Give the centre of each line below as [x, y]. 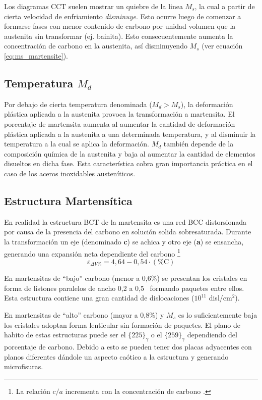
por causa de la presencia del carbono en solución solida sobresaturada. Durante [128, 232]
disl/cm [220, 298]
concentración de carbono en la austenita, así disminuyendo [96, 46]
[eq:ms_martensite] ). [36, 55]
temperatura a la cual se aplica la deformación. [77, 144]
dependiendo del [212, 335]
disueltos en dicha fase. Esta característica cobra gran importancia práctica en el [128, 163]
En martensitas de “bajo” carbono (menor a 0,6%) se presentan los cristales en [126, 278]
